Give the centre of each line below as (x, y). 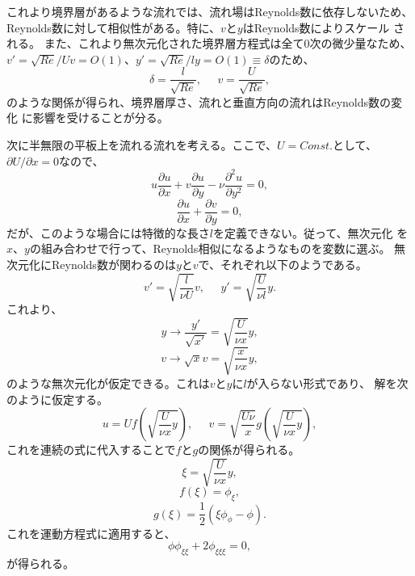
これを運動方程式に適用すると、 (91, 533)
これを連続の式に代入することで (91, 450)
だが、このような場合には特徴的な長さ (108, 232)
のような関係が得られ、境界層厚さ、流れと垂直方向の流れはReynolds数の (199, 101)
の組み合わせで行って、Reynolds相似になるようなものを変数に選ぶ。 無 (218, 248)
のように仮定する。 (57, 399)
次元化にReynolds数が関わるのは (91, 265)
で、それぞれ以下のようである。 (283, 265)
